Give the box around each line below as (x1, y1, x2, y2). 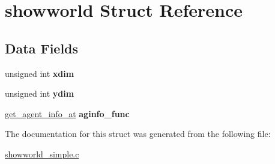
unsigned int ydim (5, 87, 74, 100)
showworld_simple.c (5, 147, 79, 160)
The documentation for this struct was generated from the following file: (5, 127, 271, 140)
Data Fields (5, 38, 79, 57)
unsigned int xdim (5, 67, 74, 79)
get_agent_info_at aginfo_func (5, 107, 130, 120)
